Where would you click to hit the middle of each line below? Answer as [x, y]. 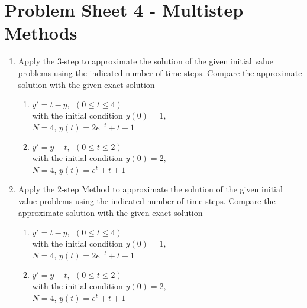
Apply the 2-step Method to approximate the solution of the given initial [150, 189]
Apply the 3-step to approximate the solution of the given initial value [146, 61]
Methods [41, 33]
